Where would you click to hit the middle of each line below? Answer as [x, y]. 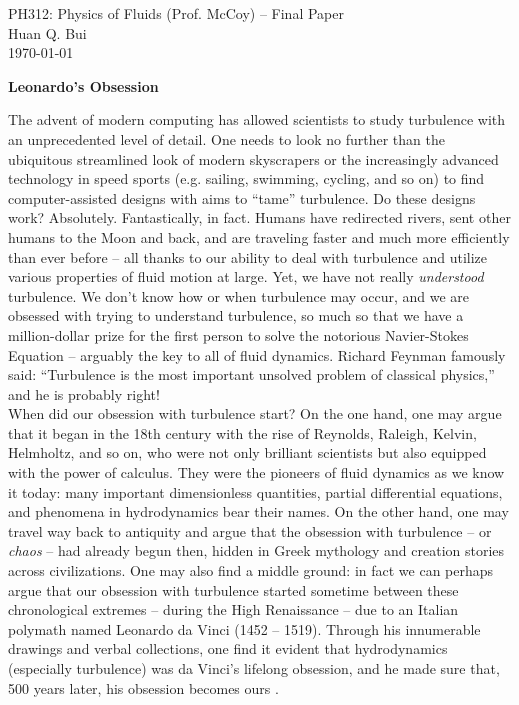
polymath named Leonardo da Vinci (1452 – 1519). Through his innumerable [244, 628]
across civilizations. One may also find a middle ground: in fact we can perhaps [251, 570]
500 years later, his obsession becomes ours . [143, 687]
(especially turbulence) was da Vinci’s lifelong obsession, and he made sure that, [254, 668]
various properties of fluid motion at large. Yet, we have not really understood [246, 276]
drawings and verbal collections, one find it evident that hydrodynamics [228, 648]
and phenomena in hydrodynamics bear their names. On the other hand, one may [258, 511]
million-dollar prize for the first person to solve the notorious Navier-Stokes [238, 334]
